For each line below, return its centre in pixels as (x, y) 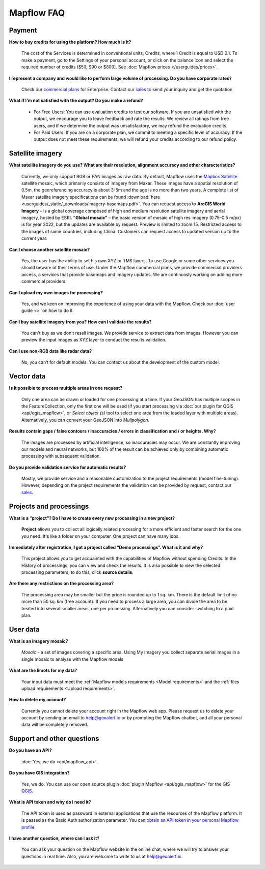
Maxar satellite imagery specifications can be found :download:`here (91, 197)
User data (24, 629)
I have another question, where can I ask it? (54, 838)
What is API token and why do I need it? (50, 802)
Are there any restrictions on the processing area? (61, 584)
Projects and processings (49, 506)
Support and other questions (54, 739)
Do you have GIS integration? (39, 773)
